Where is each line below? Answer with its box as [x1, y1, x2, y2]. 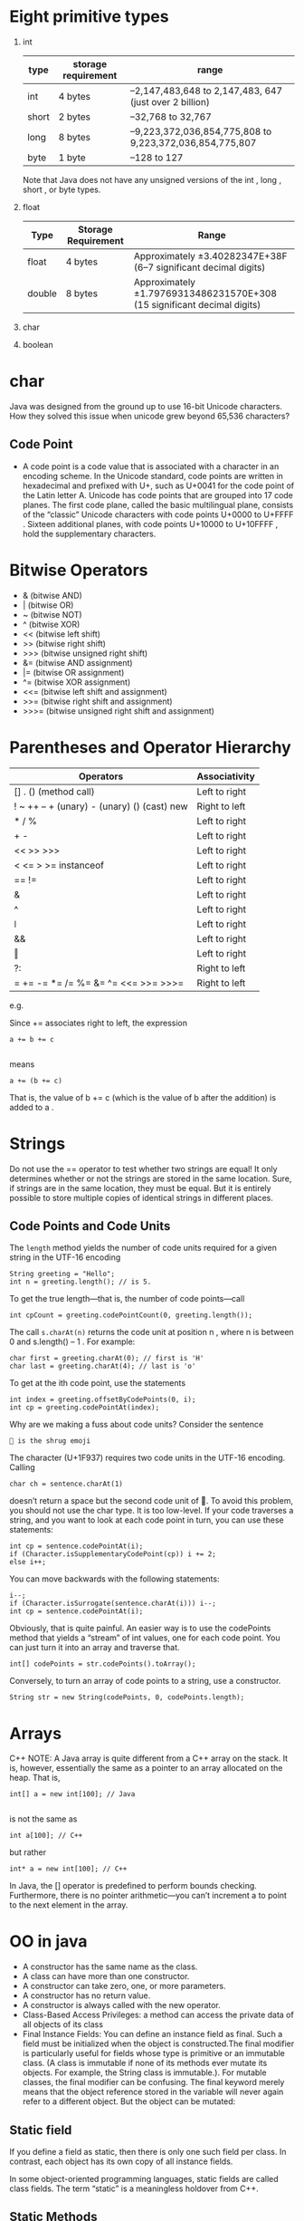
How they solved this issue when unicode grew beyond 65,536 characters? [9, 410, 290, 421]
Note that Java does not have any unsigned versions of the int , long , [22, 174, 282, 185]
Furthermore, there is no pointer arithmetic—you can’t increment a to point [9, 1890, 288, 1901]
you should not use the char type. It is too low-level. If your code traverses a [9, 1505, 294, 1516]
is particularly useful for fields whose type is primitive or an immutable [22, 2048, 285, 2059]
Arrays [9, 1723, 62, 1744]
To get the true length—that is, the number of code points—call [9, 1293, 245, 1304]
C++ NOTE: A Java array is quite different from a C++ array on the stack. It [9, 1753, 288, 1764]
